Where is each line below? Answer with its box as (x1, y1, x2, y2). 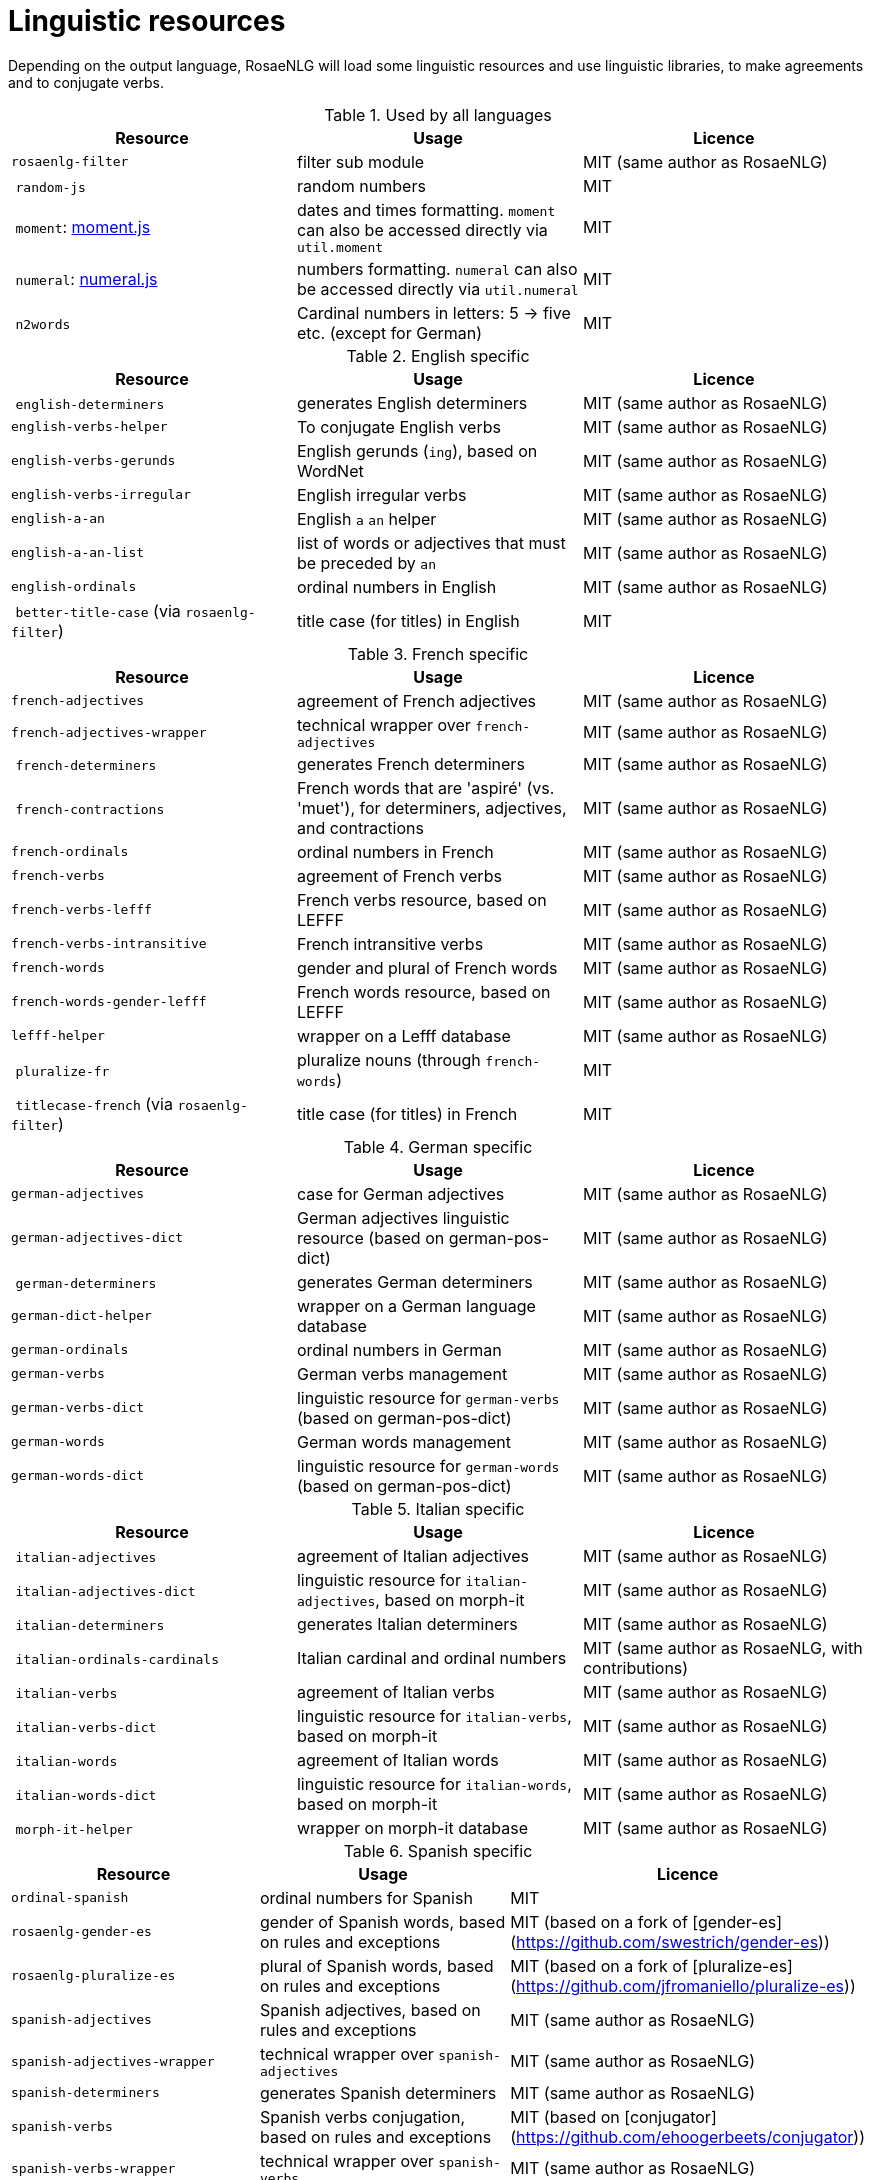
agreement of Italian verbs (296, 1681, 495, 1702)
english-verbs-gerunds (11, 453, 176, 469)
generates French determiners (296, 753, 525, 774)
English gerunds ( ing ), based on (296, 440, 538, 461)
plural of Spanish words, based (259, 1955, 494, 1976)
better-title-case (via (15, 600, 181, 621)
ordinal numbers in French (296, 841, 494, 862)
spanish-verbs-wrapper (11, 2160, 176, 2176)
